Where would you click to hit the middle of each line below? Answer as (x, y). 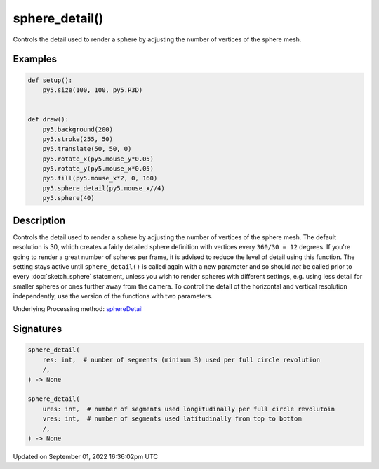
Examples (35, 59)
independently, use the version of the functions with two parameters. (113, 296)
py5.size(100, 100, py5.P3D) (93, 90)
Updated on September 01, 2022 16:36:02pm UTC (85, 456)
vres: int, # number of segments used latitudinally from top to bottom (172, 419)
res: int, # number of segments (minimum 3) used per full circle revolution (181, 359)
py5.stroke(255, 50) (78, 139)
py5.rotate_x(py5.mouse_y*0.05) (98, 159)
